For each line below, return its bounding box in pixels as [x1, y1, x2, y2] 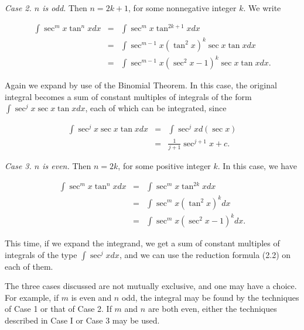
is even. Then [42, 159, 91, 171]
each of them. [5, 260, 53, 272]
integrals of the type [5, 248, 77, 260]
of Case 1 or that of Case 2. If [5, 302, 112, 315]
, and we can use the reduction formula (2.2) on [119, 248, 291, 260]
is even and [71, 291, 112, 303]
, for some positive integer [118, 159, 211, 171]
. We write [243, 2, 281, 13]
